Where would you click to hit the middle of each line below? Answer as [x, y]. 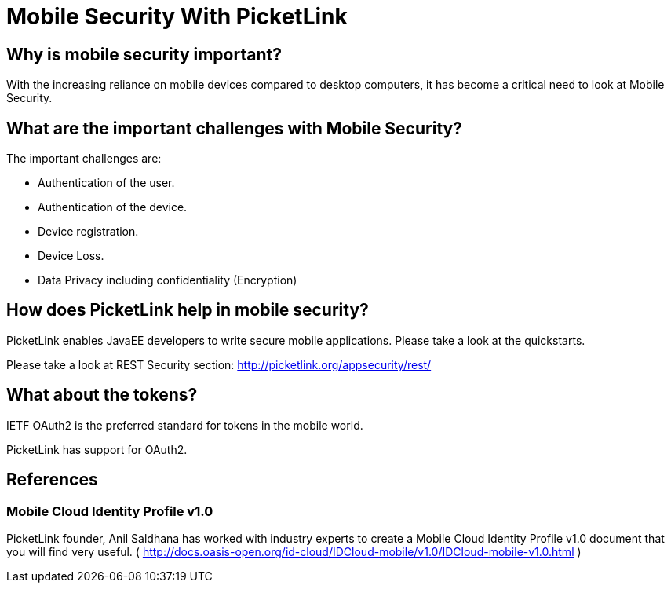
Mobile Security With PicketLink [177, 16]
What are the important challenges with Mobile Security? [234, 128]
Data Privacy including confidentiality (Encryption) [168, 280]
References [52, 480]
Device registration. [88, 232]
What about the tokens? [102, 395]
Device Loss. [71, 256]
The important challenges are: [84, 159]
